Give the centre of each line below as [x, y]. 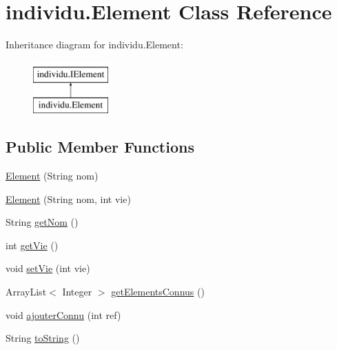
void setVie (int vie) [48, 268]
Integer [77, 292]
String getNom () [42, 222]
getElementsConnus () [158, 292]
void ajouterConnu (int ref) [63, 314]
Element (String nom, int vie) [68, 198]
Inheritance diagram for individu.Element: [94, 45]
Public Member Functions [100, 147]
